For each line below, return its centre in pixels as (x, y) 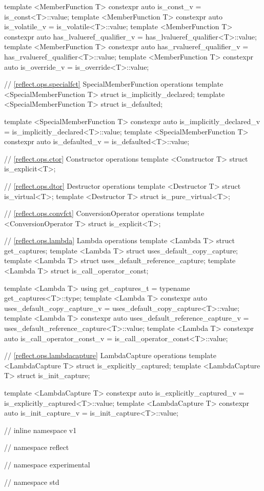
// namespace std (32, 482)
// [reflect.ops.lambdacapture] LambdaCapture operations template (110, 355)
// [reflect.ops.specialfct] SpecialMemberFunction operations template (114, 84)
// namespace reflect (37, 447)
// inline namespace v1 (40, 430)
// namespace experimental (47, 464)
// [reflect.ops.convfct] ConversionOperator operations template (104, 213)
